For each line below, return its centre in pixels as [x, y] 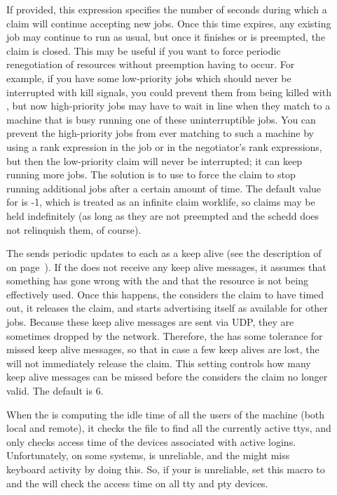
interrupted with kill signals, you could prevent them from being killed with [169, 92]
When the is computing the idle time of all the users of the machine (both [166, 414]
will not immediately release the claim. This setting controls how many [159, 363]
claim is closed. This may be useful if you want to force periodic [144, 50]
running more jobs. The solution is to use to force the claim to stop [151, 174]
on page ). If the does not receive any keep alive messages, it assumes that [166, 266]
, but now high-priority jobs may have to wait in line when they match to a [168, 106]
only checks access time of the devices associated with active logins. [151, 441]
